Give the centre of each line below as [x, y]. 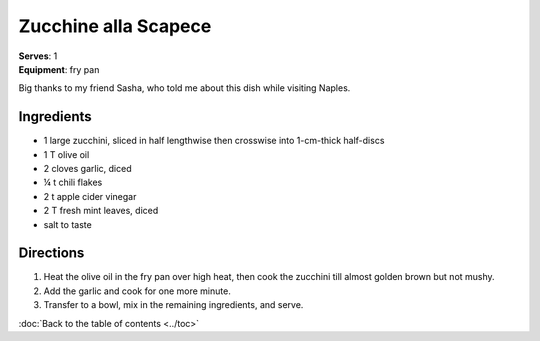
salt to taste [67, 224]
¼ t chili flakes [73, 182]
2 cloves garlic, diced [87, 169]
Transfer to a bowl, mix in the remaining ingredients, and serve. [173, 305]
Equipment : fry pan [59, 69]
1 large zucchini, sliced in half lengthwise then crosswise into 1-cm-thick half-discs [214, 141]
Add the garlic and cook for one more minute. [137, 291]
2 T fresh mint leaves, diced [101, 211]
